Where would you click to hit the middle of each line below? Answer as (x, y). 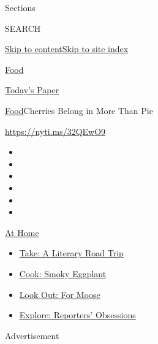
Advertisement (32, 335)
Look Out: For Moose (60, 294)
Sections (20, 7)
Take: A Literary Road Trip (71, 253)
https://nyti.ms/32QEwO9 (55, 131)
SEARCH (23, 28)
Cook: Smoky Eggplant (63, 273)
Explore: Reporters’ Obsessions (77, 315)
